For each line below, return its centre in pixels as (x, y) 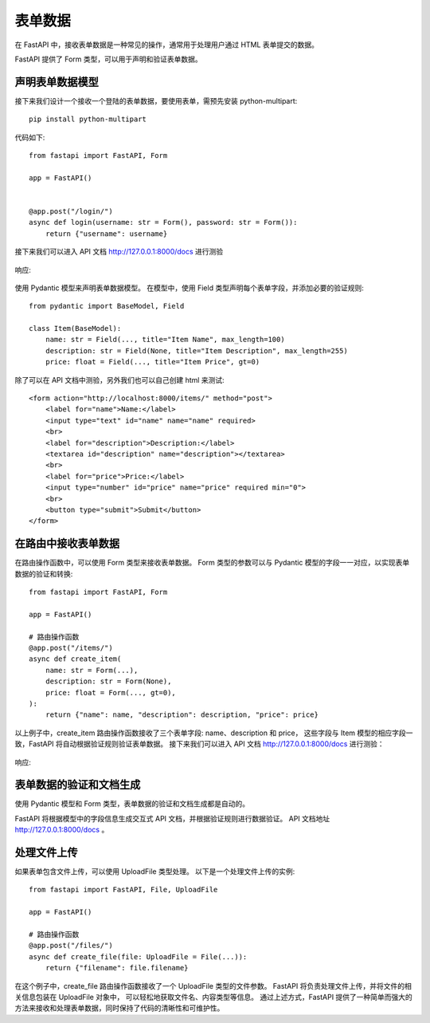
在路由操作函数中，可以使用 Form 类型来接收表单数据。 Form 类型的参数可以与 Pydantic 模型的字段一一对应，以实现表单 (212, 563)
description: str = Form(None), (108, 681)
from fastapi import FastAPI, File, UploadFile (123, 890)
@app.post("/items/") (71, 647)
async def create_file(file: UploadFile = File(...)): (138, 956)
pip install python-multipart (88, 119)
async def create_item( (75, 659)
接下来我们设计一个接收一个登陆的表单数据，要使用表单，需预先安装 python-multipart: (156, 100)
